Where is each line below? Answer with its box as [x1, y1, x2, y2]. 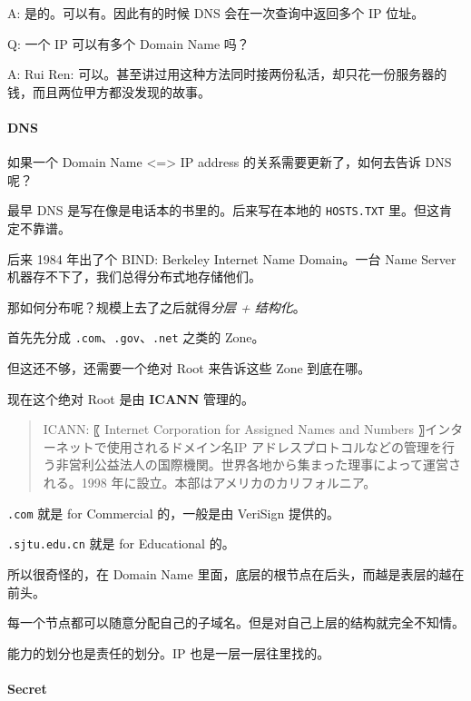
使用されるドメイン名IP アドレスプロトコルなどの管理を [106, 437, 443, 456]
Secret [7, 678, 47, 697]
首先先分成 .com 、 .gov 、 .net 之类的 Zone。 [7, 328, 265, 347]
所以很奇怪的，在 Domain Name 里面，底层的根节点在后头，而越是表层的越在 [7, 564, 465, 583]
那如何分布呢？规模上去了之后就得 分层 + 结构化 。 [7, 297, 306, 316]
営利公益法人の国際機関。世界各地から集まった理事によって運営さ [68, 455, 462, 474]
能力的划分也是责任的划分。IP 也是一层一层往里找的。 [7, 643, 330, 662]
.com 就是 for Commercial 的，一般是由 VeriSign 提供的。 [7, 503, 339, 522]
